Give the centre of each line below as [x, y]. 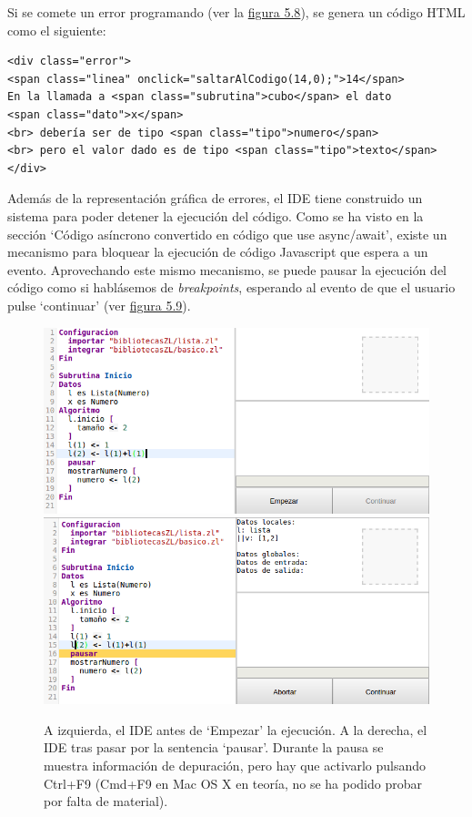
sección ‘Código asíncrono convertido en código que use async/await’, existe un [227, 234]
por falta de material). [106, 801]
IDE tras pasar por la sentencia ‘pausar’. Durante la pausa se [214, 747]
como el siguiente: [57, 30]
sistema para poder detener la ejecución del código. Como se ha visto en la [216, 215]
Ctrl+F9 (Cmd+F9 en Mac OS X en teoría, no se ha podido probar [233, 783]
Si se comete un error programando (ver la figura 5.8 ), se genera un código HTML [236, 12]
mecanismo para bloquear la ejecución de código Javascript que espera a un [218, 252]
